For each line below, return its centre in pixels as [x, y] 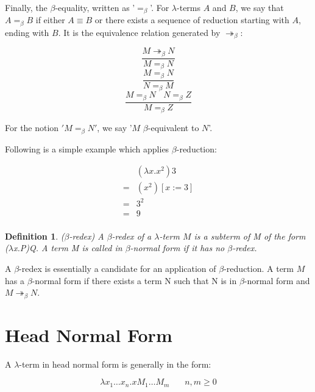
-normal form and [277, 280]
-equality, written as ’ [95, 7]
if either [50, 20]
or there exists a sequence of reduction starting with [192, 20]
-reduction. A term [259, 269]
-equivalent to [173, 128]
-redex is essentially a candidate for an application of [118, 269]
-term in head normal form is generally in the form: [115, 364]
